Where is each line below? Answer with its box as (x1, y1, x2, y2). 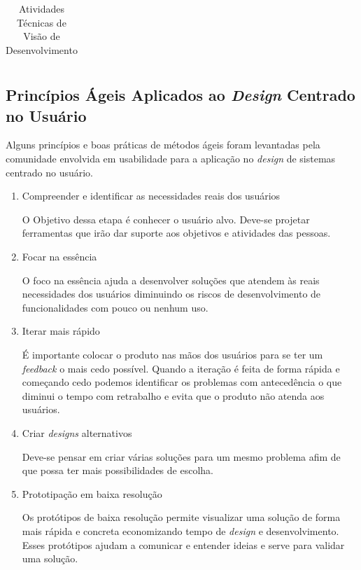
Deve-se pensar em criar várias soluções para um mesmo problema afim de (22, 449, 341, 464)
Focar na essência (22, 249, 97, 264)
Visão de (23, 29, 60, 43)
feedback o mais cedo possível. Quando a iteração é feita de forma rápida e (22, 361, 340, 375)
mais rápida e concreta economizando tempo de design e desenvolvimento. (22, 523, 339, 538)
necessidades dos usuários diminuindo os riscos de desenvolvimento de (22, 286, 321, 301)
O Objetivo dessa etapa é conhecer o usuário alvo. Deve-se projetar (22, 211, 310, 226)
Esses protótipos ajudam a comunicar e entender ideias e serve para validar (22, 537, 345, 552)
